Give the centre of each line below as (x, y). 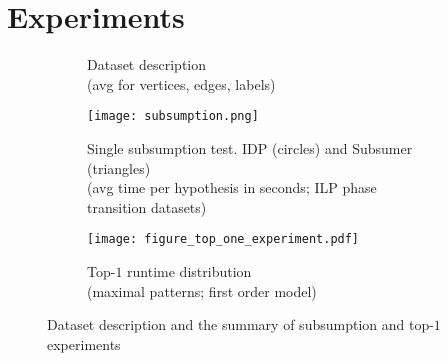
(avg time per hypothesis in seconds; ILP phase (232, 187)
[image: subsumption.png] (173, 116)
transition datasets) (147, 206)
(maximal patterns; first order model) (202, 290)
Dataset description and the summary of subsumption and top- (240, 324)
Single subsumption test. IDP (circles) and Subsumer (250, 147)
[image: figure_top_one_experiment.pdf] (223, 239)
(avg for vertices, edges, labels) (181, 83)
